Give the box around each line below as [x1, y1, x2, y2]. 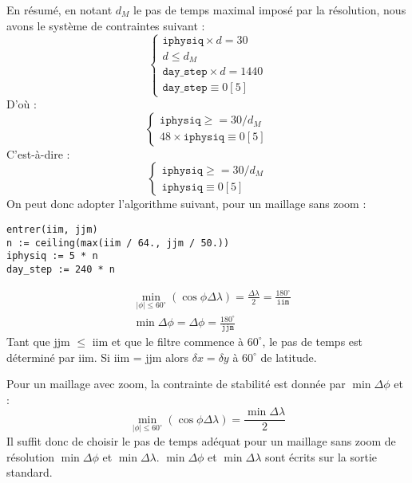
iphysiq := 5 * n [6, 250, 98, 262]
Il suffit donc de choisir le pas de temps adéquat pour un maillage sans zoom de [6, 433, 396, 450]
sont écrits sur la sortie [265, 448, 378, 465]
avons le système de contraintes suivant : [6, 17, 205, 33]
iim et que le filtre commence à [92, 332, 244, 349]
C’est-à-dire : [6, 145, 70, 162]
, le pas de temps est [262, 332, 363, 349]
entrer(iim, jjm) [6, 224, 98, 236]
